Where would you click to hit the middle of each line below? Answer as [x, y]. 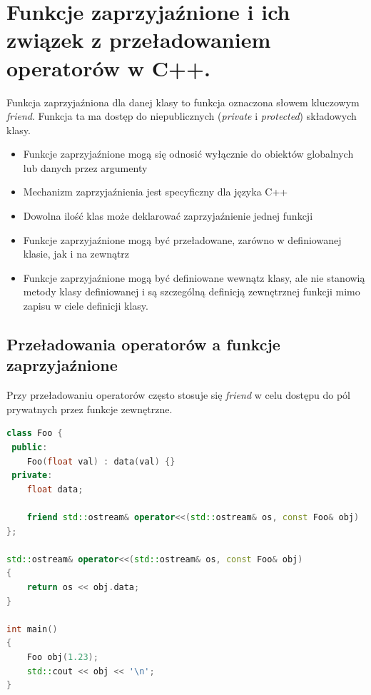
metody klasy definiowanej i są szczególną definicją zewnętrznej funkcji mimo [192, 291]
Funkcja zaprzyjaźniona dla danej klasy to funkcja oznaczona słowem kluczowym [183, 102]
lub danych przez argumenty [85, 167]
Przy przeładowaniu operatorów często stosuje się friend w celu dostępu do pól [178, 395]
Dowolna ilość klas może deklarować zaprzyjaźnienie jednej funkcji [168, 216]
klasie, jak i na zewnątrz [76, 254]
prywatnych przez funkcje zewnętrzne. [90, 409]
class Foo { [35, 433]
